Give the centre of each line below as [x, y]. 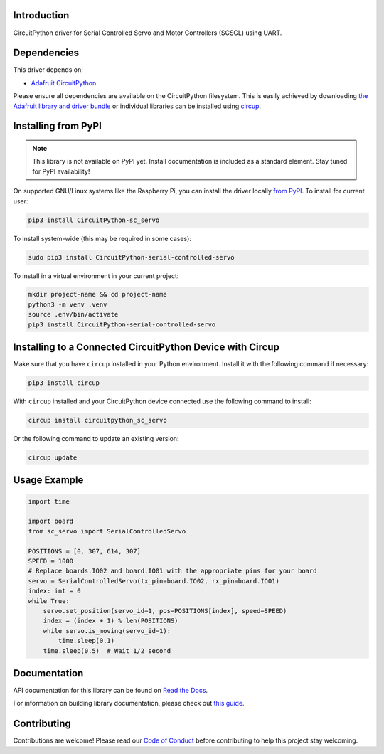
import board [51, 521]
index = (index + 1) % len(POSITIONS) [111, 621]
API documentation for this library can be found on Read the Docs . [111, 691]
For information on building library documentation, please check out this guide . [129, 703]
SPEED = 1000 [51, 561]
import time [49, 501]
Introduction [41, 15]
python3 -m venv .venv [68, 304]
